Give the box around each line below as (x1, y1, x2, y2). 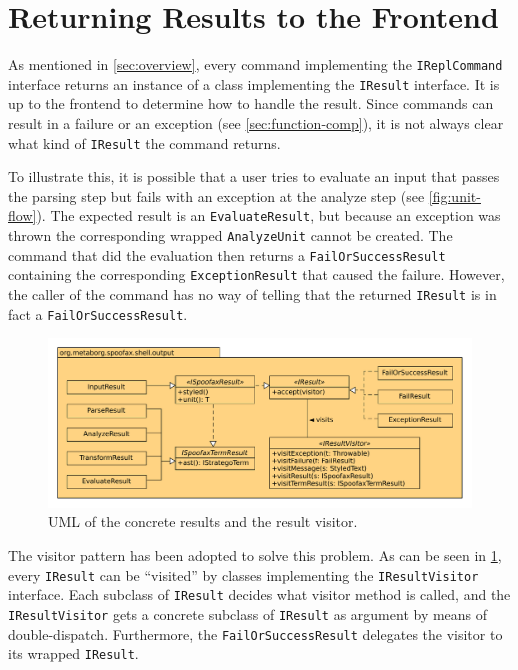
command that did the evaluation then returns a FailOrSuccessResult (8, 244, 446, 265)
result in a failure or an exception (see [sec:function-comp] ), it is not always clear (8, 113, 504, 134)
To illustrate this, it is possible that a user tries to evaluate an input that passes (8, 166, 500, 187)
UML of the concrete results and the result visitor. (48, 511, 358, 532)
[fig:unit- (428, 185, 481, 206)
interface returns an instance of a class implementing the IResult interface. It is (8, 73, 500, 94)
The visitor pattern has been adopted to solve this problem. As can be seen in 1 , (8, 544, 502, 565)
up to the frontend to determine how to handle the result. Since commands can (8, 93, 494, 114)
